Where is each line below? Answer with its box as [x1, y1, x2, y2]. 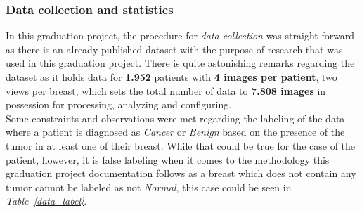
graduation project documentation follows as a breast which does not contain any [6, 166, 356, 181]
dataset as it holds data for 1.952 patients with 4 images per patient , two [6, 70, 337, 84]
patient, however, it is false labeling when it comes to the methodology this [6, 152, 330, 167]
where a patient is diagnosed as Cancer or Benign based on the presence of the [6, 124, 345, 139]
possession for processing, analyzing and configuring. [6, 97, 232, 112]
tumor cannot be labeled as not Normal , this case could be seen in [6, 179, 292, 194]
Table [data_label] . [6, 193, 87, 208]
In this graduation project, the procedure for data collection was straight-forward [6, 28, 355, 43]
